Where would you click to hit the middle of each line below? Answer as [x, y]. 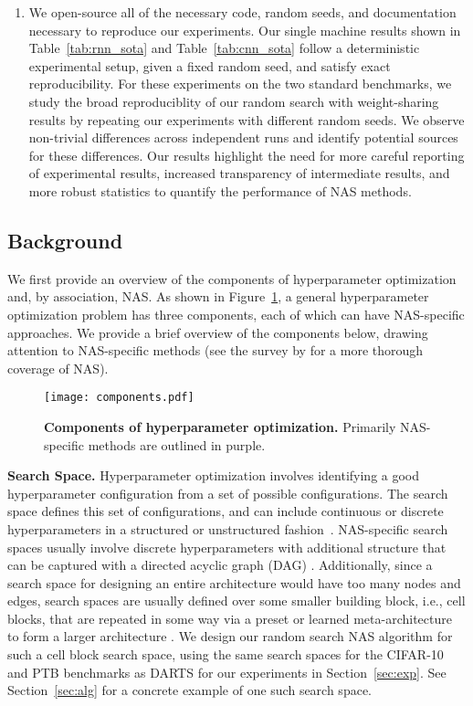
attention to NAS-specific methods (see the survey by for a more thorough [215, 350]
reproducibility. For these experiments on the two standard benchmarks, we [240, 84]
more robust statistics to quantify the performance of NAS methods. [220, 190]
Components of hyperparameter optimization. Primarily [220, 426]
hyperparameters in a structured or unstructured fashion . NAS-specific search [228, 528]
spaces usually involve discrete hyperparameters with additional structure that [227, 547]
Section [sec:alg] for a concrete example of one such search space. [189, 690]
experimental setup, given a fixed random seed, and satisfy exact [210, 65]
